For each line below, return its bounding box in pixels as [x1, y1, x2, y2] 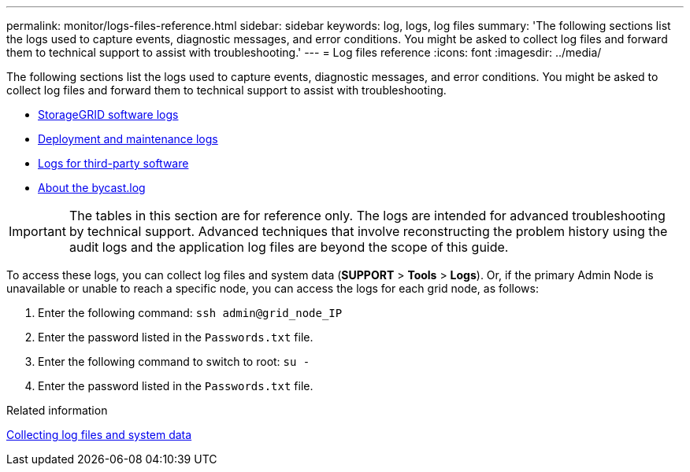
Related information [6, 404, 108, 417]
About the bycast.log [38, 181, 146, 194]
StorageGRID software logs [38, 108, 179, 121]
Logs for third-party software [38, 157, 189, 170]
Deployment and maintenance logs [38, 132, 218, 146]
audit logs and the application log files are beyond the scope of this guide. [69, 239, 509, 255]
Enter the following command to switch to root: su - [38, 355, 310, 368]
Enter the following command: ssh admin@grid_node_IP [38, 306, 343, 319]
